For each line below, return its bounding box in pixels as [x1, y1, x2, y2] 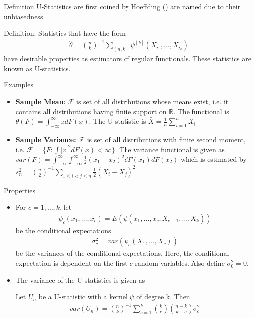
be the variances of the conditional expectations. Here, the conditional [15, 248, 229, 258]
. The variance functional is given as [115, 144, 225, 154]
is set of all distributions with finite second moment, [87, 134, 246, 144]
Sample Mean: [15, 96, 66, 106]
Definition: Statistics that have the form [4, 28, 126, 38]
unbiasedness [4, 11, 43, 21]
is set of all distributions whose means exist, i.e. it [76, 96, 229, 106]
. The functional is [173, 106, 229, 116]
